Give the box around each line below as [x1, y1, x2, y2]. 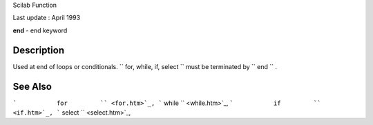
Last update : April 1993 [12, 14, 81, 22]
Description [12, 44, 65, 56]
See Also [12, 80, 52, 93]
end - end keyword [12, 26, 68, 35]
